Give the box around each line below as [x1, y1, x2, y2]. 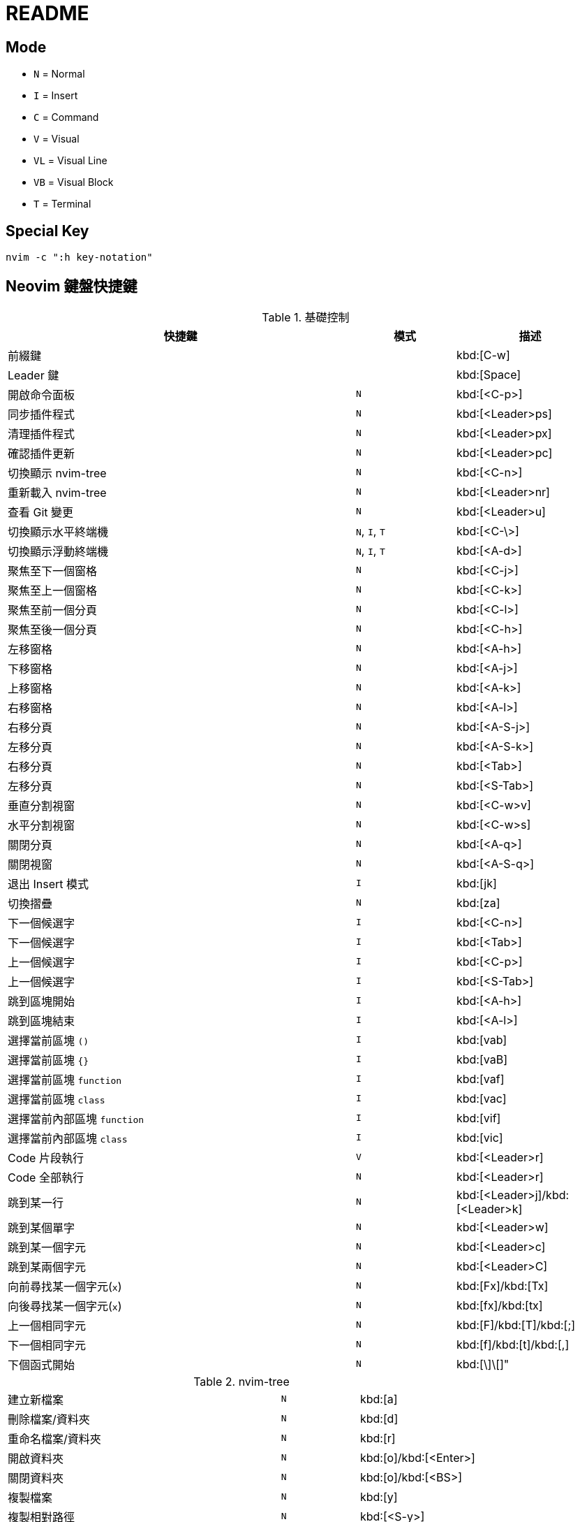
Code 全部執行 [8, 1170, 84, 1184]
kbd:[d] [359, 1411, 399, 1426]
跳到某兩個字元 [8, 1259, 87, 1274]
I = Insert [34, 89, 78, 102]
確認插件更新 [8, 446, 75, 461]
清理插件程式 [8, 426, 75, 441]
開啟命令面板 [8, 387, 75, 402]
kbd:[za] [456, 895, 500, 910]
